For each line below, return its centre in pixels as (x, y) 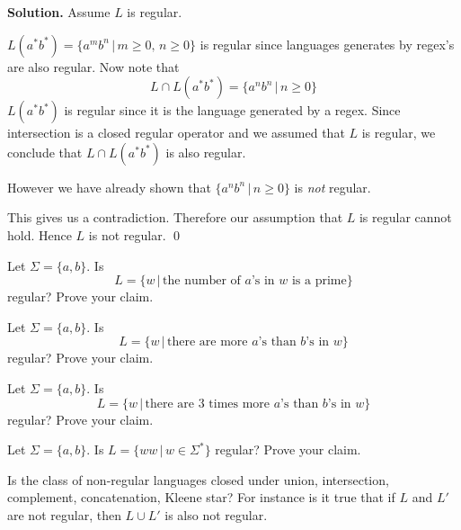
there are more (208, 342)
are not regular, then (64, 514)
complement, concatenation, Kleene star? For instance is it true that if (201, 497)
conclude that (45, 152)
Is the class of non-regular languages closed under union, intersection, (198, 479)
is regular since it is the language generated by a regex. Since (232, 110)
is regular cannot (405, 217)
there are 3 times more (208, 404)
